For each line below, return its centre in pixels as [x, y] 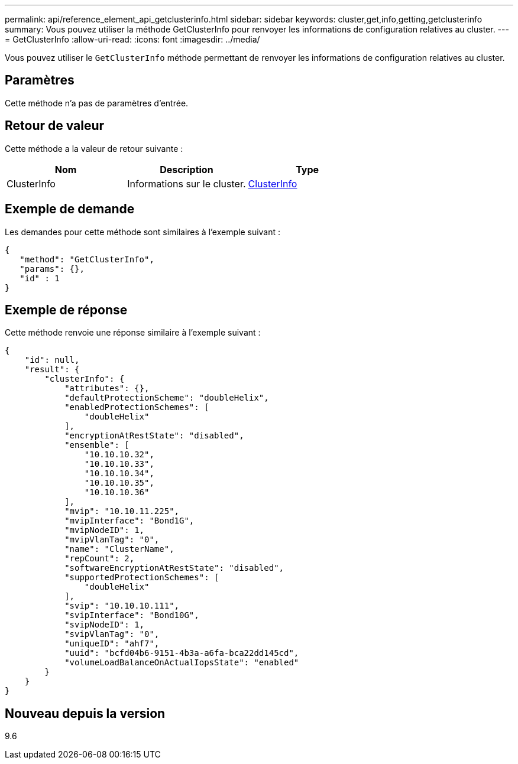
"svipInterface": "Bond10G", [132, 615]
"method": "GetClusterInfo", [87, 259]
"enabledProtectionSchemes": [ [137, 407]
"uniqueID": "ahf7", [112, 644]
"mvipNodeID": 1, [105, 530]
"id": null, [52, 360]
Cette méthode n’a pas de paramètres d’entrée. [97, 103]
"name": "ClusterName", [119, 549]
